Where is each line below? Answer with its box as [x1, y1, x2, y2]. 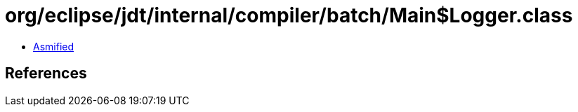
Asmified [33, 40, 74, 52]
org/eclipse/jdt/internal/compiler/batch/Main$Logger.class [5, 3, 573, 27]
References [5, 64, 87, 83]
